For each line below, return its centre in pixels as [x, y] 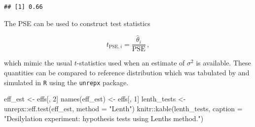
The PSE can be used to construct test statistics [77, 23]
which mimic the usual [38, 63]
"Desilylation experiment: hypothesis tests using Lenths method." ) [104, 118]
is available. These [223, 63]
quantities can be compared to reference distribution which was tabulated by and [127, 73]
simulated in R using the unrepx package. [66, 82]
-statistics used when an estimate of [131, 63]
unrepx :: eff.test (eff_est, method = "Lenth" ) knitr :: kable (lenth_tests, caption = [123, 108]
